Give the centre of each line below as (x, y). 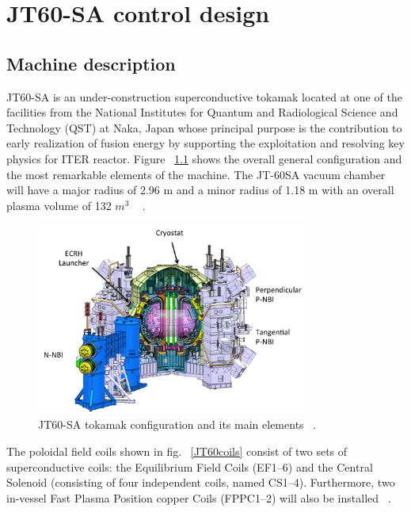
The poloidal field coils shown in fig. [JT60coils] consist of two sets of (177, 451)
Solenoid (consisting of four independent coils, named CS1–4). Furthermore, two (201, 482)
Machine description (91, 63)
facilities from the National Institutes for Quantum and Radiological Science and (202, 112)
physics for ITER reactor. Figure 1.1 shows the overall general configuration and (204, 158)
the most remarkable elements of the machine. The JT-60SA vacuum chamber (196, 174)
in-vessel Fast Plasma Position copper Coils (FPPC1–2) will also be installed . (199, 497)
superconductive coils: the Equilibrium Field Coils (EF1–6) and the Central (190, 466)
